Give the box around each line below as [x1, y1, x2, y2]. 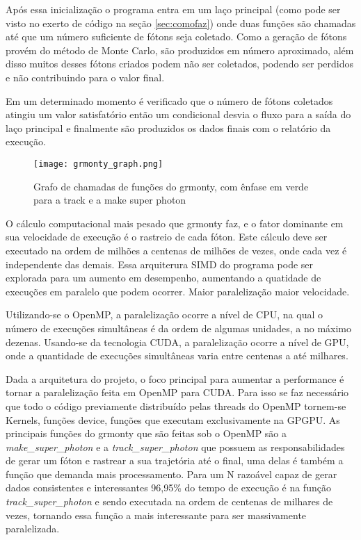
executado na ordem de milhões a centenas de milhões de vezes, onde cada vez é [6, 243, 347, 257]
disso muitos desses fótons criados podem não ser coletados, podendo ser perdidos [6, 56, 353, 71]
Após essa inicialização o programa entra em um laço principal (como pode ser [6, 2, 341, 16]
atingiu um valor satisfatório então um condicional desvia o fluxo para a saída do [6, 107, 351, 122]
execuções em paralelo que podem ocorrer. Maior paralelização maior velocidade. [6, 284, 350, 298]
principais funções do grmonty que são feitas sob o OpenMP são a [6, 426, 287, 441]
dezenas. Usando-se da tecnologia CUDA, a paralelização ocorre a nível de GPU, [6, 334, 349, 349]
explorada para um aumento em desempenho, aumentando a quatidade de [6, 270, 321, 285]
